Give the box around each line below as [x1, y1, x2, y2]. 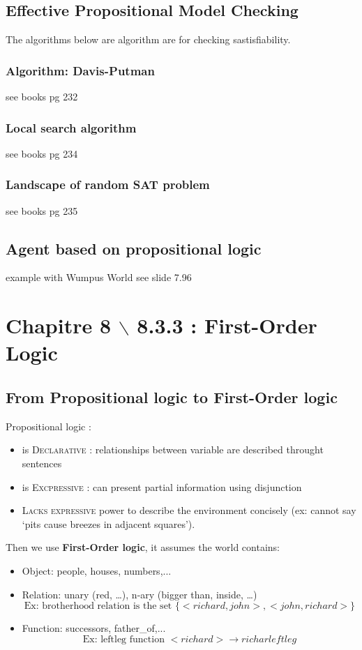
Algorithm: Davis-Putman [6, 61, 155, 79]
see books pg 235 [6, 203, 78, 218]
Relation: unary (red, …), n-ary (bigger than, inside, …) [22, 587, 257, 601]
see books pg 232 [6, 89, 78, 104]
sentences [22, 455, 62, 470]
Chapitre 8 [6, 311, 112, 340]
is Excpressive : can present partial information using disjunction [22, 479, 302, 494]
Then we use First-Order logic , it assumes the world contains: [6, 540, 280, 554]
